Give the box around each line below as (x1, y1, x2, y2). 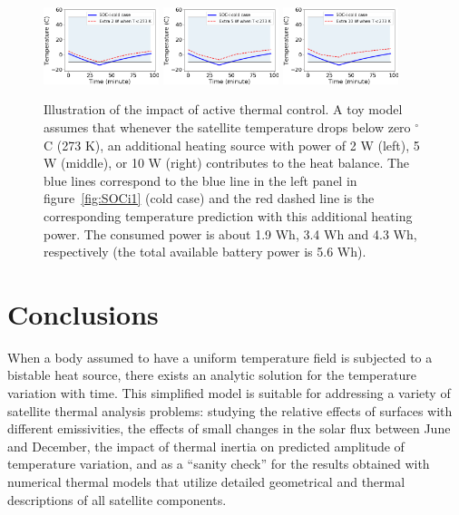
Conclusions (7, 295, 159, 332)
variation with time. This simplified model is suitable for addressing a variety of (7, 384, 451, 403)
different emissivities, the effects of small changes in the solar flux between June (7, 419, 451, 438)
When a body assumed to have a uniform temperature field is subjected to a (7, 347, 433, 366)
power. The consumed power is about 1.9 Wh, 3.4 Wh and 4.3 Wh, (44, 224, 417, 243)
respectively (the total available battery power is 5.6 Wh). (44, 242, 366, 261)
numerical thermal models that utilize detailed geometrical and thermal (7, 472, 405, 491)
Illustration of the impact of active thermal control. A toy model (44, 100, 403, 119)
